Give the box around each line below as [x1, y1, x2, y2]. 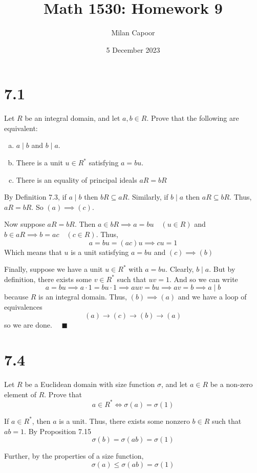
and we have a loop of [178, 291, 247, 302]
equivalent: [4, 122, 38, 133]
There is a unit [16, 157, 63, 168]
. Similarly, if [127, 191, 168, 202]
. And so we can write [169, 273, 238, 284]
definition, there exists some [4, 273, 92, 284]
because [4, 291, 29, 302]
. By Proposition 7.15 [24, 425, 91, 436]
